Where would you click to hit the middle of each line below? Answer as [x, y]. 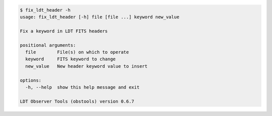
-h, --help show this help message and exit [82, 87]
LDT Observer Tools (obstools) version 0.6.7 [77, 101]
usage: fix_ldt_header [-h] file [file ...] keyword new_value [100, 17]
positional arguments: [48, 45]
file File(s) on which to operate [77, 52]
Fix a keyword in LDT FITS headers [64, 31]
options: [31, 80]
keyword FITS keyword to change [71, 59]
